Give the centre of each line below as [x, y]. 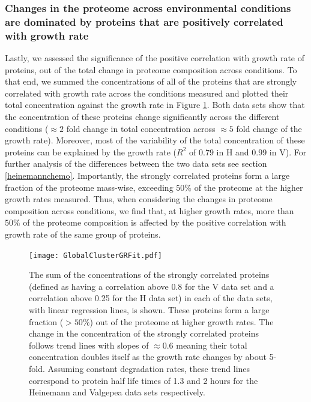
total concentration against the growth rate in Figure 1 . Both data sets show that [155, 105]
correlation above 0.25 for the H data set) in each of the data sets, [151, 298]
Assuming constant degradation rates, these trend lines [149, 368]
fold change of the [269, 128]
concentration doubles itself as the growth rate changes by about [148, 357]
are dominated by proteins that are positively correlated [144, 21]
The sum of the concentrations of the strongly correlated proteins [149, 274]
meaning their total [212, 345]
